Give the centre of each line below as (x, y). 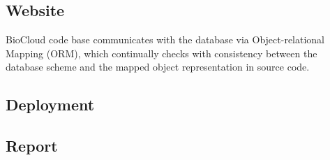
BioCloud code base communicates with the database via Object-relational (165, 39)
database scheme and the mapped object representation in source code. (158, 67)
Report (32, 146)
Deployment (50, 104)
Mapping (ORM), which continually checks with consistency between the (162, 53)
